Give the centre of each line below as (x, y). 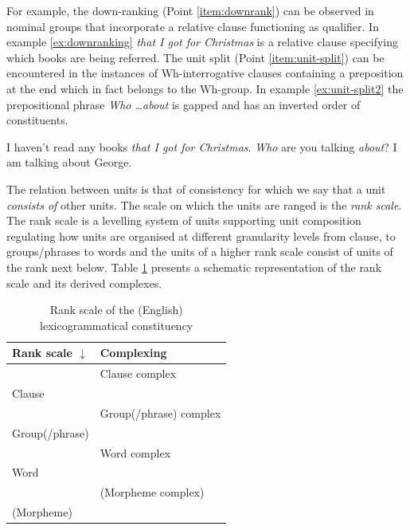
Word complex (135, 452)
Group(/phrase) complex (160, 412)
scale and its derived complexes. (84, 283)
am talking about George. (69, 162)
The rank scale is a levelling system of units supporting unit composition (184, 220)
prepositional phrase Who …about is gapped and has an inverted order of (184, 104)
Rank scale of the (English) (116, 310)
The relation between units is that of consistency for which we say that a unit (196, 188)
